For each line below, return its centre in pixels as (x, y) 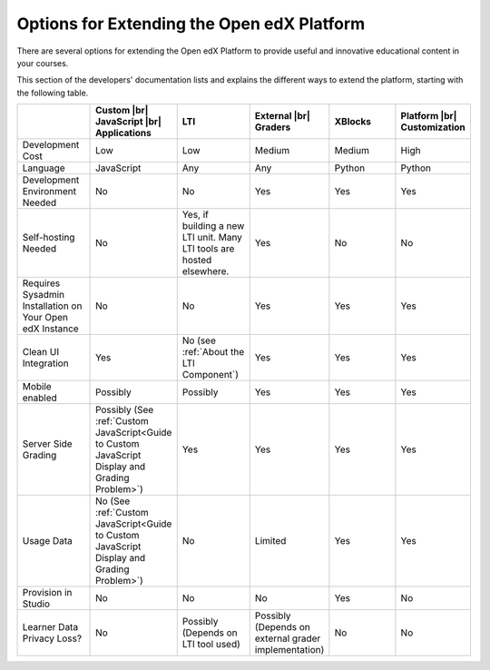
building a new (213, 226)
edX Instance (50, 329)
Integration (45, 363)
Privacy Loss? (52, 638)
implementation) (289, 650)
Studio (36, 604)
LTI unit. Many (212, 238)
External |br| (282, 116)
